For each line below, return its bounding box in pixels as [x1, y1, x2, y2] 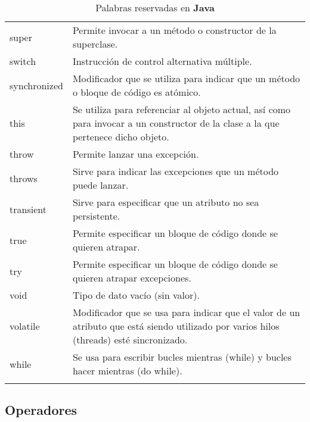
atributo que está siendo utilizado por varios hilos [72, 319, 280, 333]
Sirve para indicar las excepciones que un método [72, 164, 279, 178]
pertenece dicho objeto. [72, 130, 169, 143]
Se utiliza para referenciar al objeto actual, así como [72, 102, 291, 116]
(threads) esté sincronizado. [72, 333, 188, 346]
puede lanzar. [72, 178, 129, 192]
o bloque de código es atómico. [72, 85, 201, 99]
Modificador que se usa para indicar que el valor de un [72, 305, 300, 319]
